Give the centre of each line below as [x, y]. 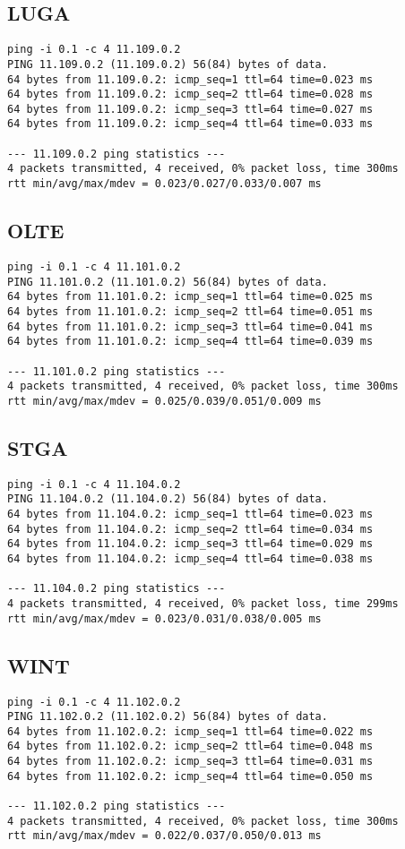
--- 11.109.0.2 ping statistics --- [116, 154]
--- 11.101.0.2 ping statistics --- [116, 371]
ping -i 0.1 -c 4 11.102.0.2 [94, 702]
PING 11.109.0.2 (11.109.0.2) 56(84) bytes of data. [168, 64]
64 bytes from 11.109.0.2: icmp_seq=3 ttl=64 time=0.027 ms [190, 109]
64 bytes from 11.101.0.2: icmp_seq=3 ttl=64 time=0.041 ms [190, 326]
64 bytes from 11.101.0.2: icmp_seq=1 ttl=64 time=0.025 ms [190, 297]
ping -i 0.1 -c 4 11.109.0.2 [94, 50]
